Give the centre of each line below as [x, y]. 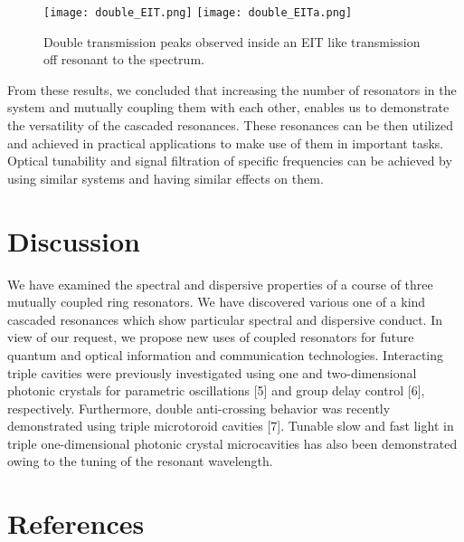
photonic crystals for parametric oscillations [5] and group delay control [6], [216, 390]
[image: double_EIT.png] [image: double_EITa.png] [198, 13]
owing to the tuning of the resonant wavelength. [140, 461]
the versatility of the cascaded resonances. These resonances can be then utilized [230, 125]
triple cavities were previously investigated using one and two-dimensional [212, 372]
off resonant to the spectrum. [124, 59]
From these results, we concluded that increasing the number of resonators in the [232, 89]
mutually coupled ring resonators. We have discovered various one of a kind [217, 302]
